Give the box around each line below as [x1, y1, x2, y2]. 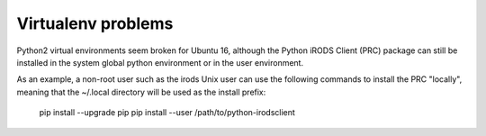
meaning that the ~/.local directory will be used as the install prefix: [16, 86, 266, 97]
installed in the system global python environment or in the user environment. [16, 57, 304, 68]
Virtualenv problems [16, 14, 174, 33]
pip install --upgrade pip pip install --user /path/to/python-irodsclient [39, 107, 296, 118]
